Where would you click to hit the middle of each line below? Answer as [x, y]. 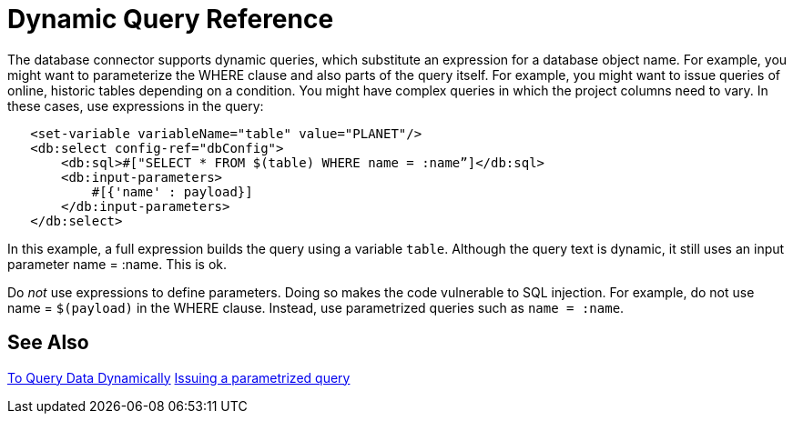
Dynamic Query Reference [171, 19]
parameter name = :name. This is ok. [117, 264]
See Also [48, 343]
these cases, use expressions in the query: [136, 105]
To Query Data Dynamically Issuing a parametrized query [179, 377]
